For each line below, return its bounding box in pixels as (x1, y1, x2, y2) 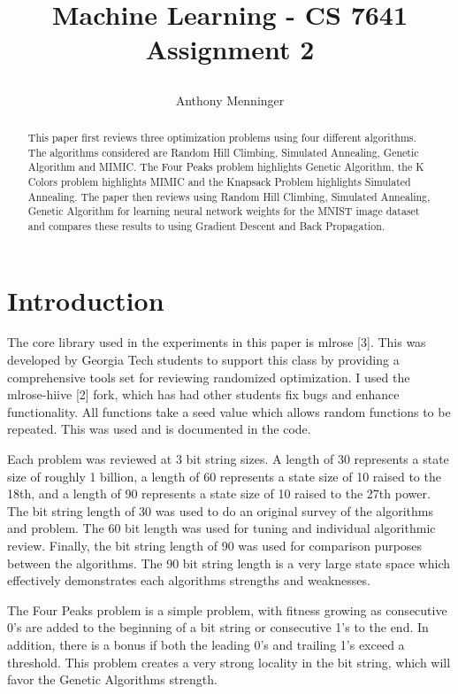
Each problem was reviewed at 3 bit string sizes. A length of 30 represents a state (7, 450, 449, 468)
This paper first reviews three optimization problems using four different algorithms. (27, 129, 416, 144)
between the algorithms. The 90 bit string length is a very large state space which (7, 553, 450, 572)
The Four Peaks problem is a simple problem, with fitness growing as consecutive (7, 600, 447, 619)
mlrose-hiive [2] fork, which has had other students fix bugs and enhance (7, 385, 400, 404)
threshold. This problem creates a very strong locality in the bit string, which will (7, 652, 451, 671)
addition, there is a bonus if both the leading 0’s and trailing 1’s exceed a (7, 635, 405, 653)
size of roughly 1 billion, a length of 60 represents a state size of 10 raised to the (7, 467, 441, 485)
